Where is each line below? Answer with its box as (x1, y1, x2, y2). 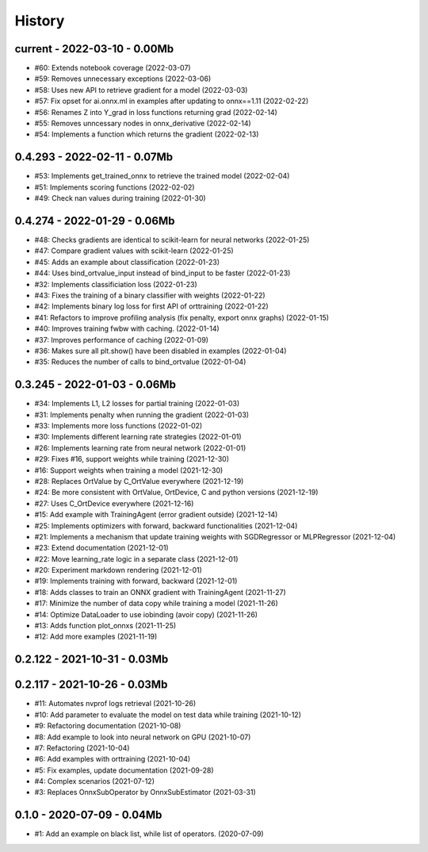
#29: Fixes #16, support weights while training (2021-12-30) (34, 455, 230, 464)
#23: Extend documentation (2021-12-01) (34, 543, 170, 553)
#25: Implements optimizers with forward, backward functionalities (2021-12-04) (34, 520, 298, 531)
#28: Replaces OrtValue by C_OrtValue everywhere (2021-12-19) (34, 476, 244, 485)
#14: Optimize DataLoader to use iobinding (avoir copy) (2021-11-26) (34, 609, 258, 619)
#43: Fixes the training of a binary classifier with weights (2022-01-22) (34, 290, 266, 300)
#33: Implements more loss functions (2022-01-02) (34, 420, 203, 430)
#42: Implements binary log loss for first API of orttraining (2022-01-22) (34, 301, 269, 311)
